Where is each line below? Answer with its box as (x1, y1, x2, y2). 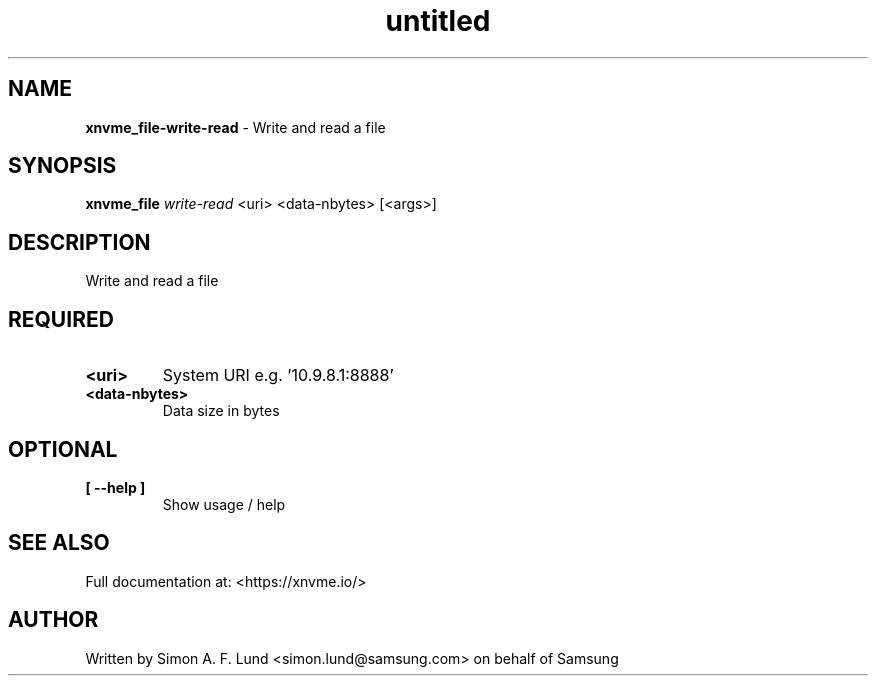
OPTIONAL (8, 436, 118, 462)
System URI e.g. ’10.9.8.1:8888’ (162, 365, 394, 386)
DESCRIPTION (8, 229, 151, 255)
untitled (385, 4, 491, 38)
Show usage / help (162, 495, 286, 513)
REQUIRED (8, 306, 114, 332)
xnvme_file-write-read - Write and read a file (85, 118, 386, 136)
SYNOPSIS (8, 153, 117, 179)
